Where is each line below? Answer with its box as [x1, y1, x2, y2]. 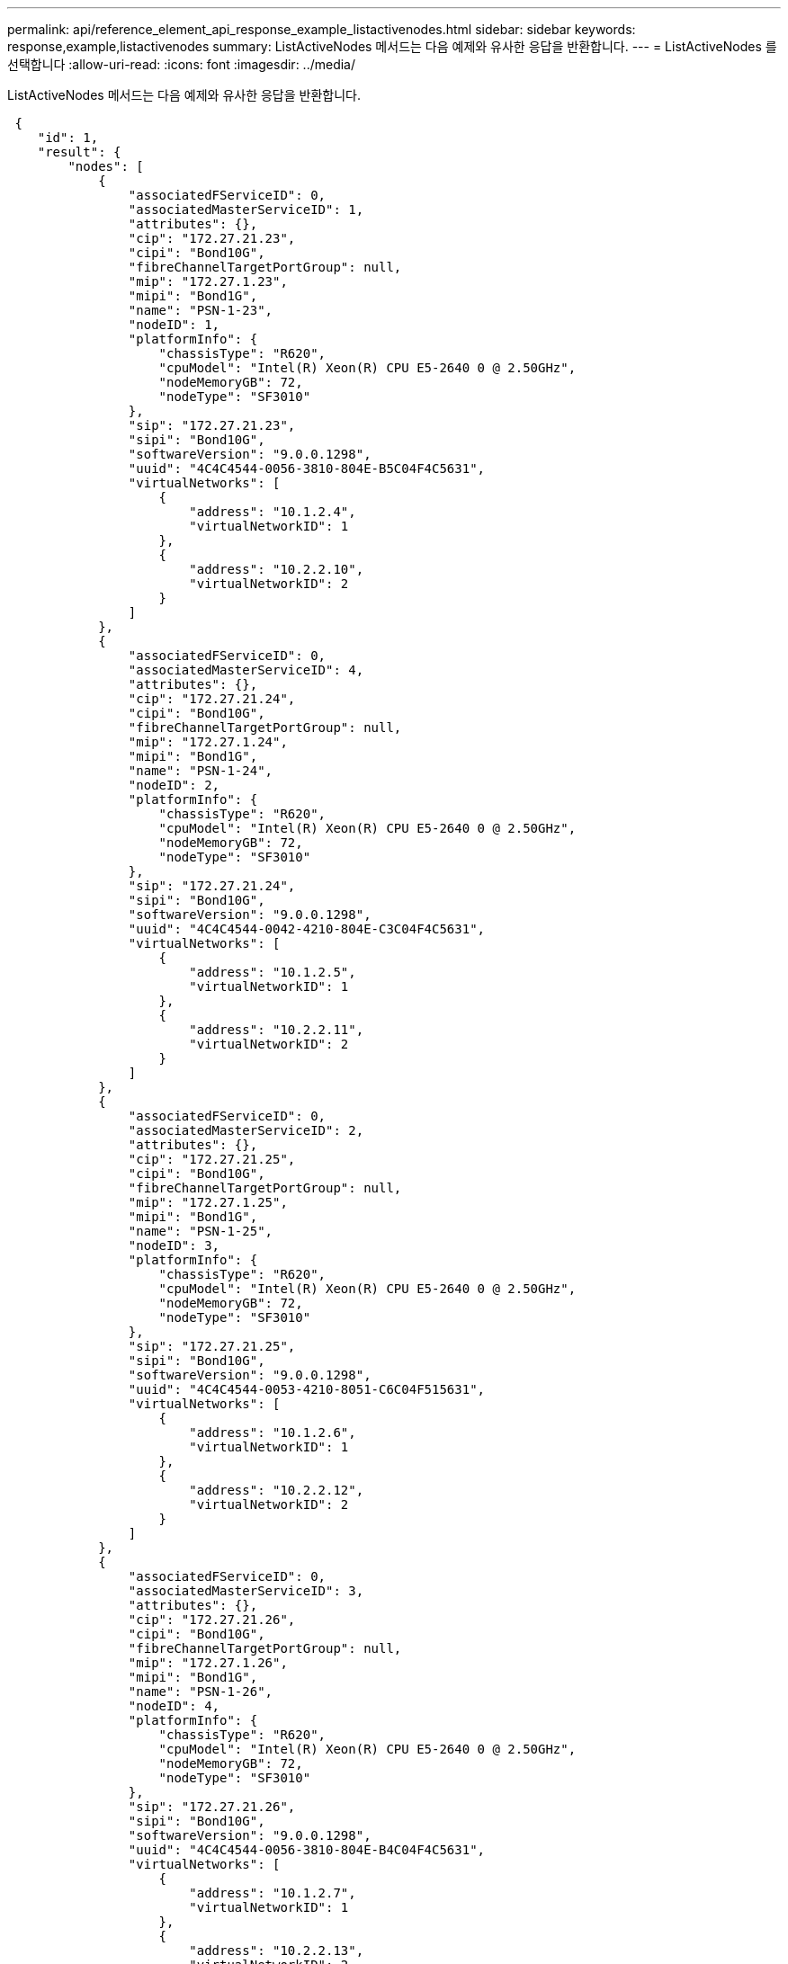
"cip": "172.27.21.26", [128, 1612, 296, 1627]
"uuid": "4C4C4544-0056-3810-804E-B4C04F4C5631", [128, 1843, 486, 1857]
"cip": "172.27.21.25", [128, 1152, 296, 1166]
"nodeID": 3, [128, 1238, 220, 1253]
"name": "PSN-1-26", [128, 1684, 273, 1699]
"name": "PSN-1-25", [128, 1224, 273, 1238]
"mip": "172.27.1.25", [128, 1195, 288, 1210]
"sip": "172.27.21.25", [128, 1339, 296, 1353]
